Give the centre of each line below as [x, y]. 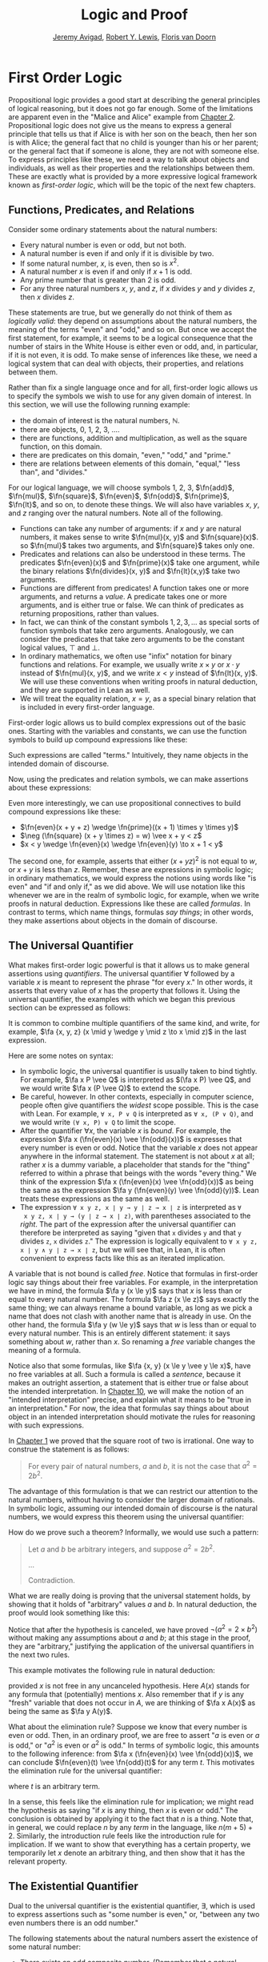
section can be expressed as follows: [69, 1007]
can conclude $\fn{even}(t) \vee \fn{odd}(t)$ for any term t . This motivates [132, 1762]
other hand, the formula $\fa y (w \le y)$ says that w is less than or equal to [132, 1324]
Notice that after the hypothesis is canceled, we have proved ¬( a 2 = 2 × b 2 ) [133, 1628]
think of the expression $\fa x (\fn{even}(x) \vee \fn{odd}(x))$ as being [136, 1181]
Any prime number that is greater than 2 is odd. [98, 280]
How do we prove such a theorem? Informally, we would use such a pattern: [134, 1532]
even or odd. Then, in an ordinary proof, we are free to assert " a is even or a [134, 1736]
